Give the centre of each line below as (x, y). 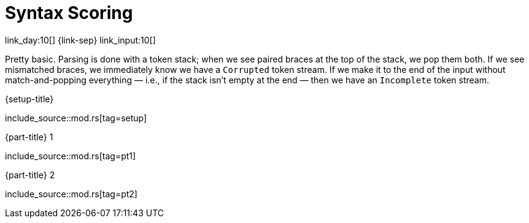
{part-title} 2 (30, 175)
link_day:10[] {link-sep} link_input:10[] (80, 40)
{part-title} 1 (29, 137)
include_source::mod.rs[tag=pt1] (71, 156)
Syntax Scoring (69, 13)
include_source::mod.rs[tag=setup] (76, 118)
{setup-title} (29, 99)
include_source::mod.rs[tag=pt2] (71, 194)
